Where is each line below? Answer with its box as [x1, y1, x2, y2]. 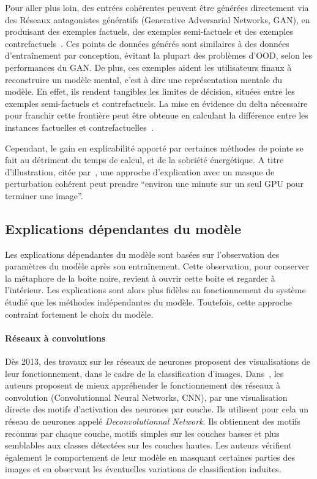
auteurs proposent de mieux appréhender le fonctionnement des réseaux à [5, 379, 281, 392]
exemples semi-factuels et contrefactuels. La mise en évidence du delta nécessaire [5, 97, 308, 109]
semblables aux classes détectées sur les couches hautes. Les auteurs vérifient [5, 439, 292, 452]
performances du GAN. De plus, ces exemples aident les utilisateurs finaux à [5, 60, 292, 73]
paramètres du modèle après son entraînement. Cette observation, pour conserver [5, 260, 310, 272]
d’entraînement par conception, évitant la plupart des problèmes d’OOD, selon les [5, 49, 312, 62]
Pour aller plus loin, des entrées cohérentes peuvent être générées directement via [5, 1, 309, 13]
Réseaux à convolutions [5, 331, 106, 344]
